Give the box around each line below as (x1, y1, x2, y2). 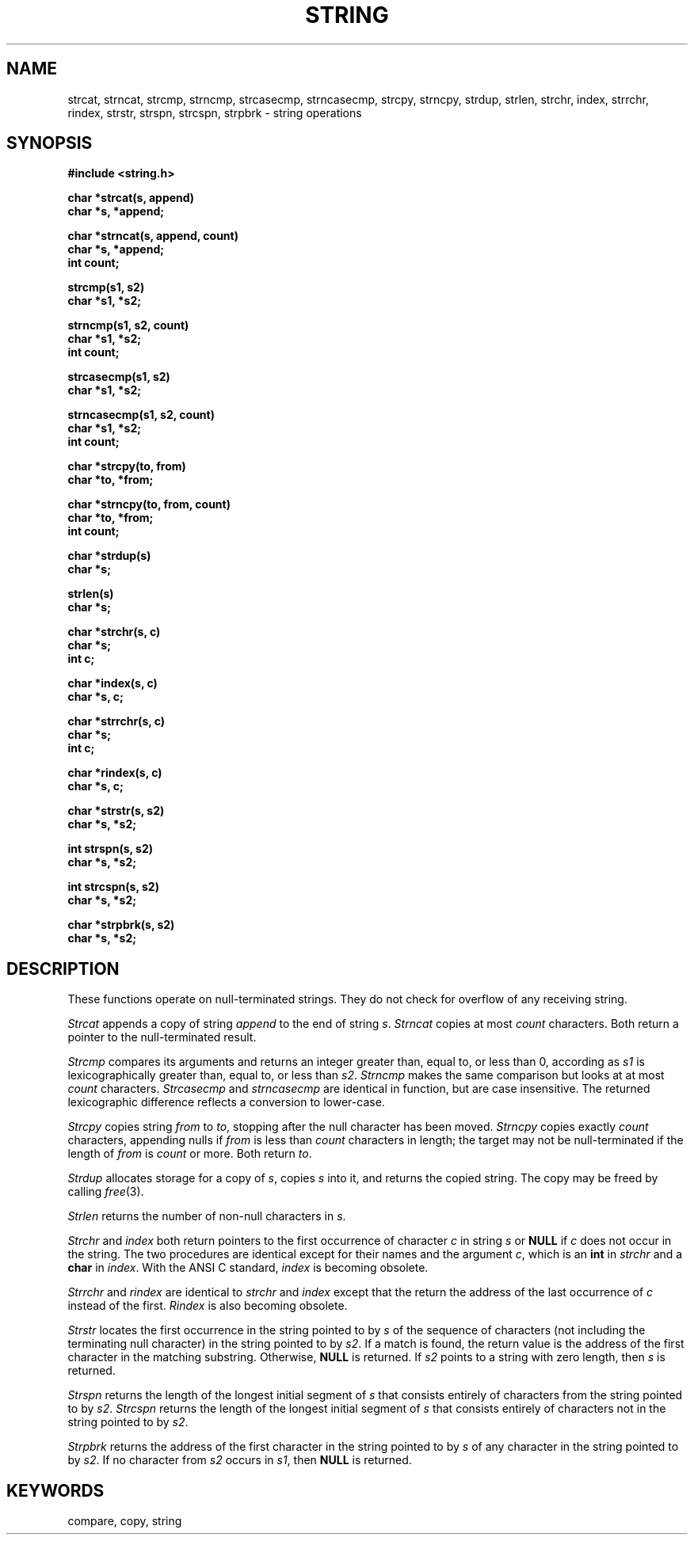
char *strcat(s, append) (67, 191, 195, 205)
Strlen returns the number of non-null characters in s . (67, 1209, 346, 1223)
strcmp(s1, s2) (67, 280, 145, 295)
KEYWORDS (6, 1480, 105, 1501)
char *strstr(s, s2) (67, 804, 165, 818)
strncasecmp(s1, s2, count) (67, 408, 215, 422)
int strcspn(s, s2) (67, 880, 159, 894)
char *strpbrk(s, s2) (67, 918, 175, 932)
